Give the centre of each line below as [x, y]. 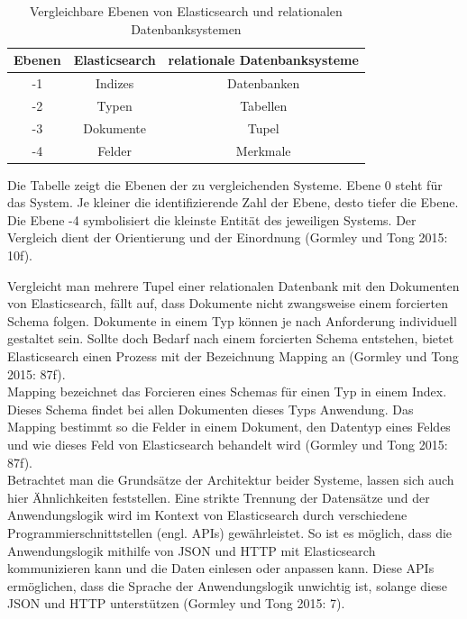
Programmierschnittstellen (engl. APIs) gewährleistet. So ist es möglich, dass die [230, 532]
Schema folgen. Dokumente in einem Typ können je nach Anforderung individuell [232, 320]
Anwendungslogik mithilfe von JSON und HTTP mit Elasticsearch [192, 550]
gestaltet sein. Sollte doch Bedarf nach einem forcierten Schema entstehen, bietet [231, 338]
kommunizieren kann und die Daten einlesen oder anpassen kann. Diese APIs [221, 568]
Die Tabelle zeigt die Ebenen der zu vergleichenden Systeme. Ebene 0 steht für [225, 184]
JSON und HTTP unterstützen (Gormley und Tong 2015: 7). [176, 603]
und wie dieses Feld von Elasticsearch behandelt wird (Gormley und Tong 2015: [228, 444]
